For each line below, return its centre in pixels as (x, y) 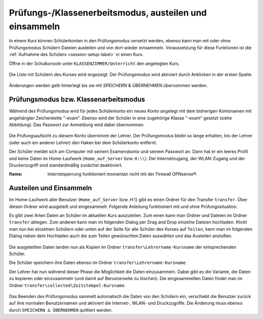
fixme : (16, 174)
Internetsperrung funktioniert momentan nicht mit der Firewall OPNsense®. (122, 174)
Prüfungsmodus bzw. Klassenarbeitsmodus (77, 100)
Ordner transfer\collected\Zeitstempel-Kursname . (67, 285)
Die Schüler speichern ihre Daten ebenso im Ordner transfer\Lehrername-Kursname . (98, 263)
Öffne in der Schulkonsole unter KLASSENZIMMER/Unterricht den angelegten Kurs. (94, 63)
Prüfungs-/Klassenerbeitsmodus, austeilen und (108, 13)
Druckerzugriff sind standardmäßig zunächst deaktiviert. (66, 165)
